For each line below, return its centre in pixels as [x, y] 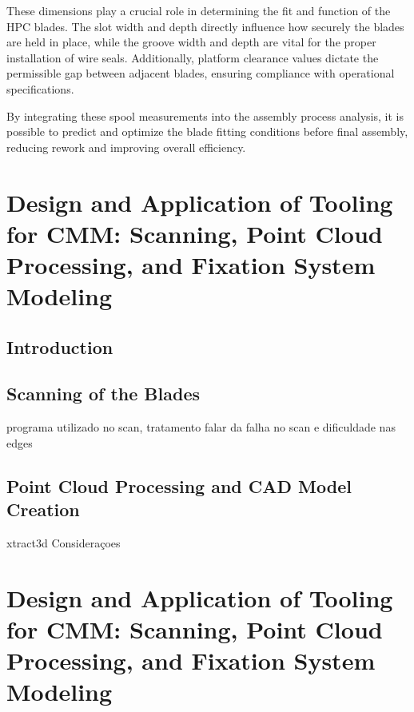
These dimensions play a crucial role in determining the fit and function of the [199, 10]
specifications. [40, 88]
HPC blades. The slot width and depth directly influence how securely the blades [205, 26]
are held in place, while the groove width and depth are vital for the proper [191, 42]
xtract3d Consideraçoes [64, 543]
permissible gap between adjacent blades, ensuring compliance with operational [201, 73]
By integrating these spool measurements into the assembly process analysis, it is [205, 115]
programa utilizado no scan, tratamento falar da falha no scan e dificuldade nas [201, 427]
